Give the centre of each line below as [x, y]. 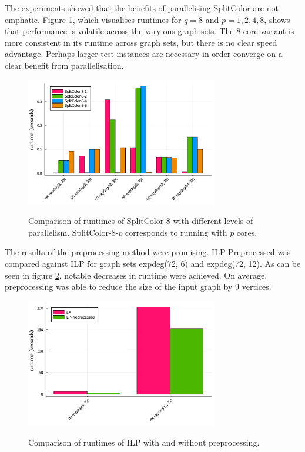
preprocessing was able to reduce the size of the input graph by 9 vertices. [138, 287]
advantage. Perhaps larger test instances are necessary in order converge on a [144, 54]
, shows [277, 19]
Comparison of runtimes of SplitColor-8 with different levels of [141, 221]
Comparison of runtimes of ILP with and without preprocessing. [144, 442]
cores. [247, 232]
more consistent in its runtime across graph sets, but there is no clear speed [141, 42]
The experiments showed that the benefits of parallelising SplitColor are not [142, 8]
